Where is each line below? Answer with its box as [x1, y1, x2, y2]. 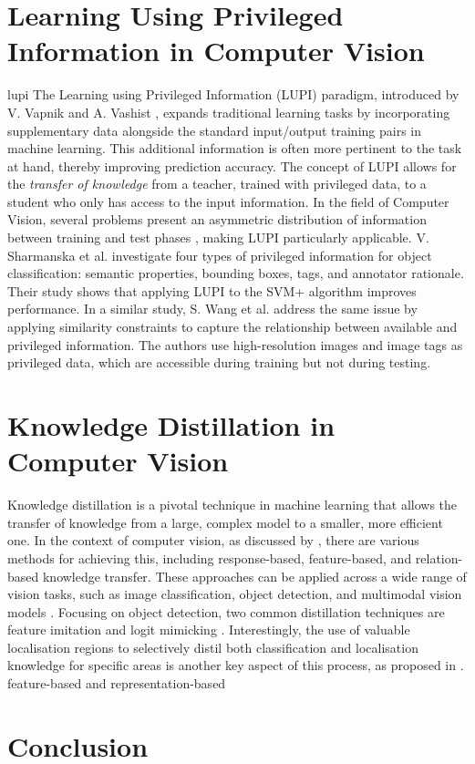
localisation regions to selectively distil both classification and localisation [7, 637, 418, 656]
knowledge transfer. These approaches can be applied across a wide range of [42, 566, 467, 585]
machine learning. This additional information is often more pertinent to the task [7, 139, 462, 158]
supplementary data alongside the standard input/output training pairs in [7, 120, 422, 139]
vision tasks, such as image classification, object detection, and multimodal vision [7, 584, 462, 604]
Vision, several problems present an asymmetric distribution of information [7, 210, 427, 229]
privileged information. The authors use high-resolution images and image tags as [7, 335, 463, 354]
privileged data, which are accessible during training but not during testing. [7, 353, 431, 372]
